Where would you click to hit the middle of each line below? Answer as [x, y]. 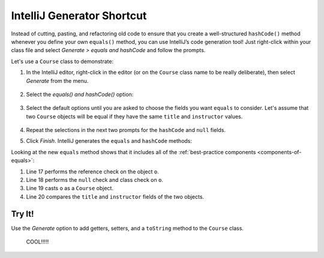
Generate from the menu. [57, 80]
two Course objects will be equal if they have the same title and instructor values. [134, 116]
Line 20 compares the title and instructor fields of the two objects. [115, 196]
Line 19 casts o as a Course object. [70, 188]
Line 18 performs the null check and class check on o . [94, 180]
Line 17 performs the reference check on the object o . [92, 172]
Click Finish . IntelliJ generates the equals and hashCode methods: [109, 141]
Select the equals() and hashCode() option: [80, 94]
